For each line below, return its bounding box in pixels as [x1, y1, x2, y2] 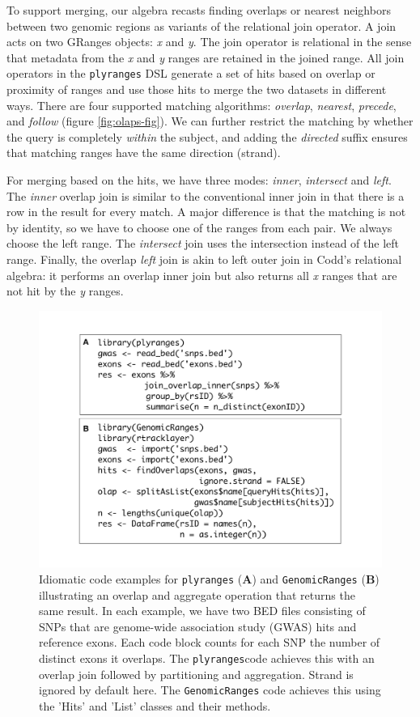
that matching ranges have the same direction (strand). [6, 144, 281, 161]
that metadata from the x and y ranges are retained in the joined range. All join [6, 49, 405, 66]
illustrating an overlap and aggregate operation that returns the [39, 586, 355, 603]
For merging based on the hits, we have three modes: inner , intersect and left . [6, 172, 392, 188]
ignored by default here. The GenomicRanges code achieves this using [39, 681, 381, 698]
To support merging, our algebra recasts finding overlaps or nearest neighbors [6, 2, 391, 18]
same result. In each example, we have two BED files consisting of [39, 602, 366, 619]
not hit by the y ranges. [6, 282, 124, 299]
